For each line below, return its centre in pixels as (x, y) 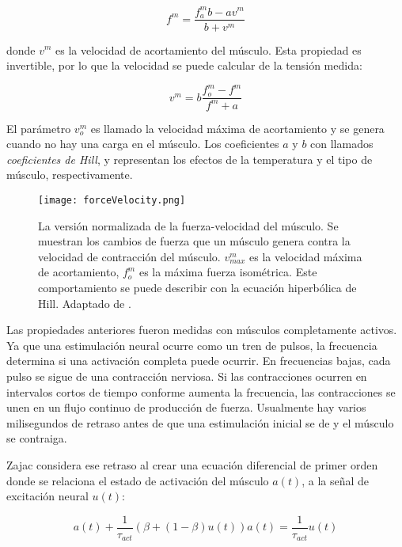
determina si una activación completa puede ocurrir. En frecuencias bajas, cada (199, 361)
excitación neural (47, 496)
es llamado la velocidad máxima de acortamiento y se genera (237, 128)
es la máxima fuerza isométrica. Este (228, 272)
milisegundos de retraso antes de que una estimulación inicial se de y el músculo (200, 422)
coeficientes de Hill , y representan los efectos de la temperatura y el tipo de (190, 159)
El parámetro (39, 128)
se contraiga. (37, 438)
